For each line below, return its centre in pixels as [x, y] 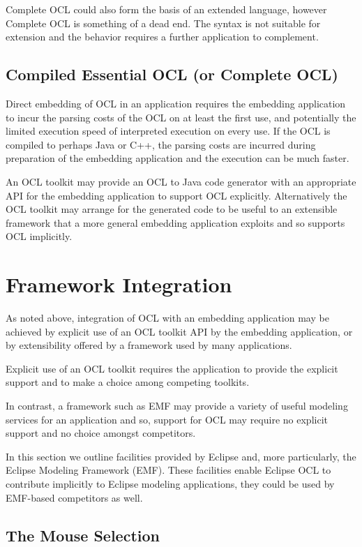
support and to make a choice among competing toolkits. [128, 382]
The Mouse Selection [83, 535]
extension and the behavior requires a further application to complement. [162, 37]
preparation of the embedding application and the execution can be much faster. [178, 158]
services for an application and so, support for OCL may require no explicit [167, 419]
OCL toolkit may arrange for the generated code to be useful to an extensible [172, 209]
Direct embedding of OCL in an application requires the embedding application [176, 103]
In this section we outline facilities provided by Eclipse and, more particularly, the [181, 456]
